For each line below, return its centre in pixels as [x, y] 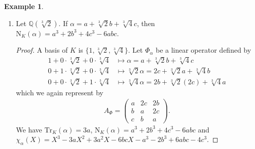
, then [146, 23]
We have [29, 129]
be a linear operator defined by [203, 50]
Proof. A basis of [42, 50]
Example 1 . [24, 6]
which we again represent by [59, 92]
